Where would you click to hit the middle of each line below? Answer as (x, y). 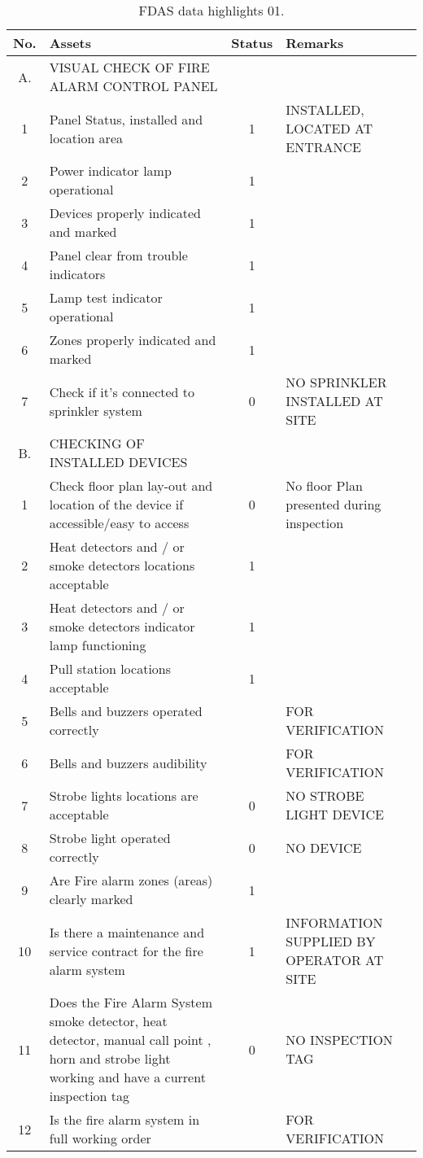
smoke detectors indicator (122, 626)
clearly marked (91, 899)
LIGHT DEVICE (335, 814)
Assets (70, 43)
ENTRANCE (323, 147)
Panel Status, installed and (126, 119)
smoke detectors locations (122, 565)
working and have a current (127, 1077)
